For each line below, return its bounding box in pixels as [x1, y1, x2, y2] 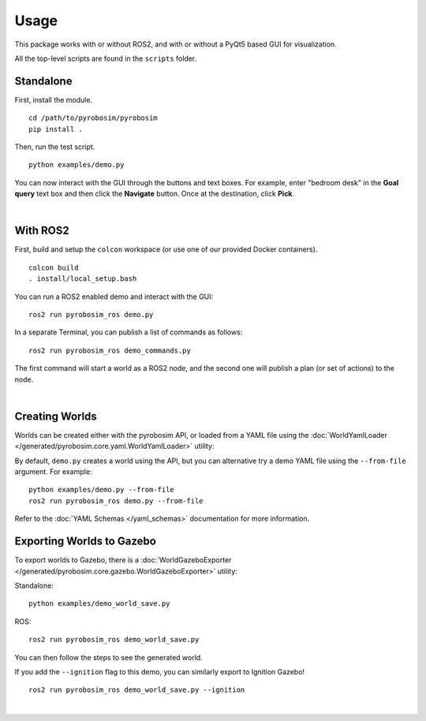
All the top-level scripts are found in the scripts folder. [14, 54, 197, 63]
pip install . [28, 125, 83, 133]
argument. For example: [14, 467, 92, 476]
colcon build [28, 263, 79, 272]
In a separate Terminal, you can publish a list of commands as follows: [14, 327, 243, 337]
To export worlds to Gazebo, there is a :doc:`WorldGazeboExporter [14, 555, 232, 565]
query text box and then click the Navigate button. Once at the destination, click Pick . [14, 189, 295, 199]
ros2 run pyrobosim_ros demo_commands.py [28, 346, 191, 355]
